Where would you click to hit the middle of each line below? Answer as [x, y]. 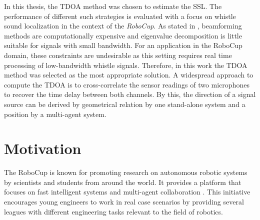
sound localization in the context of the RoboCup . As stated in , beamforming [123, 26]
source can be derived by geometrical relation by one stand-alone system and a [125, 104]
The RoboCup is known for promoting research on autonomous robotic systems [126, 172]
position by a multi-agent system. [55, 114]
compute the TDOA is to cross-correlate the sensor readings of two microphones [127, 84]
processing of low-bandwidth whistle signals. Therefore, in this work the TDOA [126, 65]
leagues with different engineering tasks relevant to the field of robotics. [113, 211]
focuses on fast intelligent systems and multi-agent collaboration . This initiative [127, 192]
